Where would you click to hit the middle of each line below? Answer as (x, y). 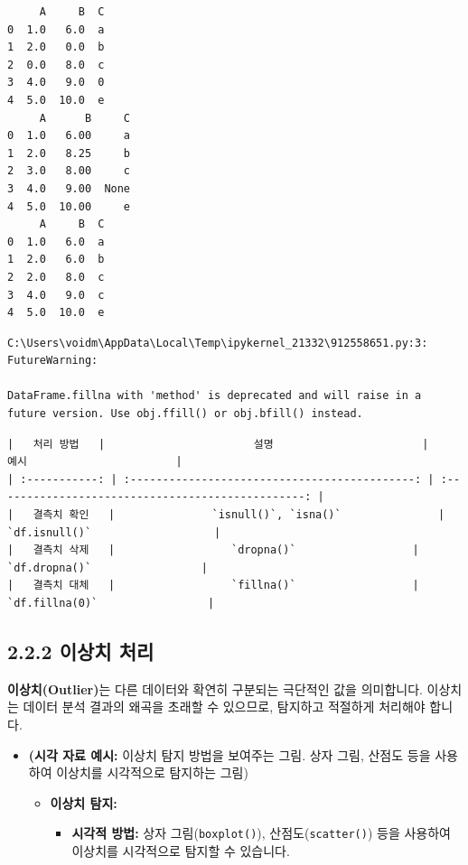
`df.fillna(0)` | (111, 603)
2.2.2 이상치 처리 (81, 651)
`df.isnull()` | (114, 532)
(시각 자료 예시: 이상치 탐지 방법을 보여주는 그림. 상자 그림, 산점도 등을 (229, 754)
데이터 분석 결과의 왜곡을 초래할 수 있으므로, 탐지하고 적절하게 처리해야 (224, 707)
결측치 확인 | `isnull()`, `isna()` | (239, 515)
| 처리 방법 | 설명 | (218, 444)
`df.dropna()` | (108, 567)
